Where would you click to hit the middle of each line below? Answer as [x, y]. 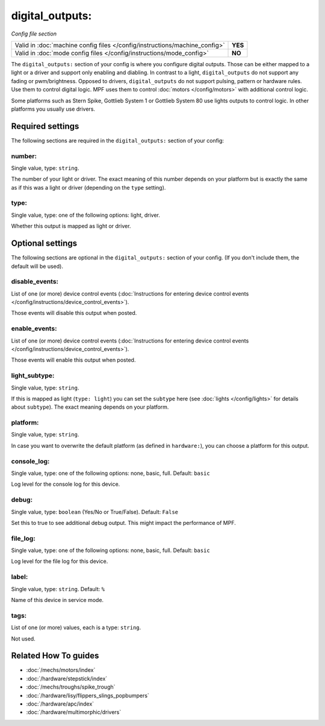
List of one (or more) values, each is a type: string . [76, 628]
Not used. [23, 639]
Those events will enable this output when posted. [73, 360]
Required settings [45, 126]
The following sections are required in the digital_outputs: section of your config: [118, 140]
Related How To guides [55, 656]
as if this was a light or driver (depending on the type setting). [88, 187]
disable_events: [35, 282]
